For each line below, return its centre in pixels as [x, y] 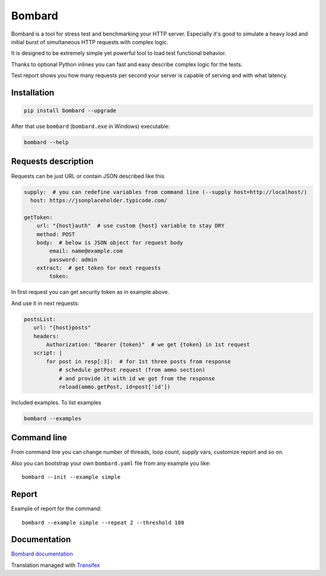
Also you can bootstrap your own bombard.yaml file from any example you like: [111, 463]
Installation [33, 93]
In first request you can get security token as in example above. [90, 292]
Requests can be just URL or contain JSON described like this [88, 176]
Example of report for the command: [56, 509]
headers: [46, 336]
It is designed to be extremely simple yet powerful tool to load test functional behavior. [119, 53]
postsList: [40, 319]
